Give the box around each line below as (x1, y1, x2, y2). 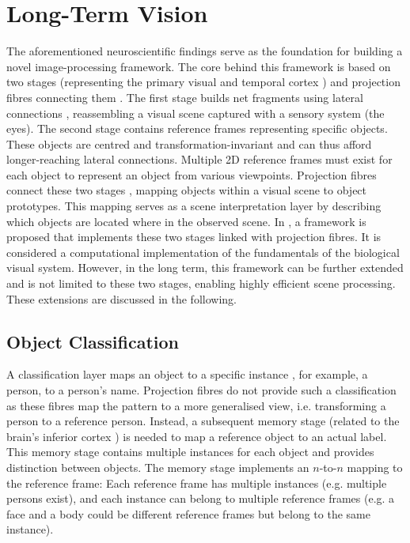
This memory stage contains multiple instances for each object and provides (6, 443, 374, 460)
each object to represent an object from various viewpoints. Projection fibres (6, 166, 377, 183)
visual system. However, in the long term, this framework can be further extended (6, 259, 404, 276)
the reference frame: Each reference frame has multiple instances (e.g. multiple (6, 474, 387, 491)
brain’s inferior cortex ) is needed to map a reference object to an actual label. (6, 428, 387, 444)
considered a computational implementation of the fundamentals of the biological (6, 243, 400, 260)
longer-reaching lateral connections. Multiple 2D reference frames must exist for (6, 151, 393, 168)
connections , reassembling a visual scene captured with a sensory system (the (6, 104, 385, 121)
